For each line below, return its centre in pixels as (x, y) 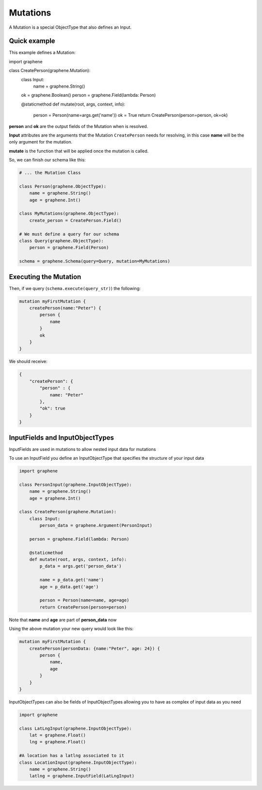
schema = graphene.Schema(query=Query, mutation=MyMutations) (95, 261)
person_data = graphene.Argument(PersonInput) (96, 526)
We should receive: (28, 361)
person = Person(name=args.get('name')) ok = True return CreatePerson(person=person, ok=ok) (131, 115)
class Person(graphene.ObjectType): (63, 186)
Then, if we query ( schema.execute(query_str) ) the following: (75, 288)
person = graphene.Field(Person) (69, 248)
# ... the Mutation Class (50, 173)
